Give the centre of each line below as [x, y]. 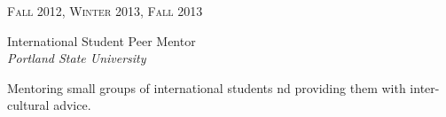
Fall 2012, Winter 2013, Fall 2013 [105, 11]
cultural [28, 105]
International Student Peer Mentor [102, 40]
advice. [72, 105]
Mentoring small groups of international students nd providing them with [207, 87]
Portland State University [77, 58]
